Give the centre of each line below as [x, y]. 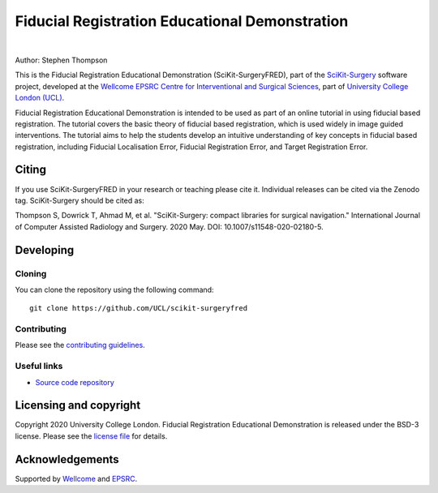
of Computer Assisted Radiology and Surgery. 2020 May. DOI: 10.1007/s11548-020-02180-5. [169, 226]
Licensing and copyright [78, 405]
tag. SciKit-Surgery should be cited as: [80, 200]
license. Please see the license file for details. [91, 436]
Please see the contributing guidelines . [80, 345]
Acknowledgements [67, 459]
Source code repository [75, 382]
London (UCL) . [40, 98]
